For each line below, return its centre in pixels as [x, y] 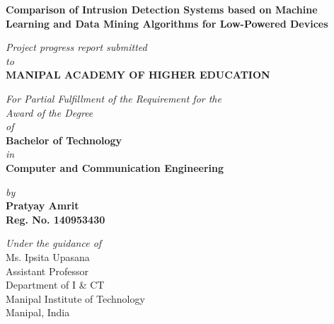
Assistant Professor [47, 271]
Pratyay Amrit [42, 206]
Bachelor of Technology [64, 140]
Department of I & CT [55, 285]
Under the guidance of [54, 243]
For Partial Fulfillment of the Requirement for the [114, 98]
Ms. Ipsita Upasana [48, 256]
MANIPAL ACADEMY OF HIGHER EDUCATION [138, 75]
